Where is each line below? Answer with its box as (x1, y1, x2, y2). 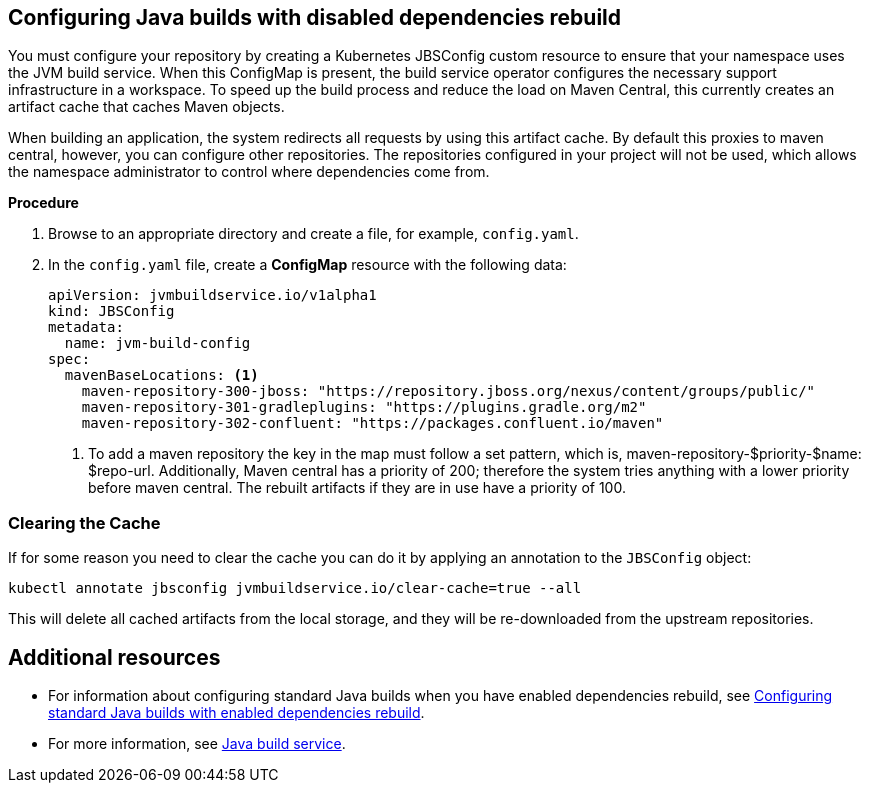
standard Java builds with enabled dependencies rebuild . (48, 704, 425, 722)
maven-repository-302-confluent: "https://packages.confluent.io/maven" (81, 415, 664, 432)
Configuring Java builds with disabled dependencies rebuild (8, 5, 622, 30)
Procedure (8, 194, 79, 212)
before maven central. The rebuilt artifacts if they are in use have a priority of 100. (88, 479, 626, 497)
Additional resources (8, 644, 221, 670)
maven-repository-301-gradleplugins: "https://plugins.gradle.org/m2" (81, 399, 647, 416)
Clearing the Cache (8, 512, 161, 533)
